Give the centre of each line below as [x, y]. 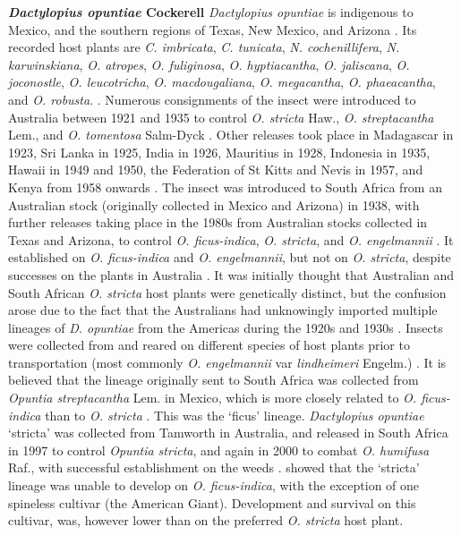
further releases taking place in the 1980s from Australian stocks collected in [218, 222]
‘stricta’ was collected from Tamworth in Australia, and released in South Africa [228, 433]
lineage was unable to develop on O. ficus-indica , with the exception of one [214, 485]
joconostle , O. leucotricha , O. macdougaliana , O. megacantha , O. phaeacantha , [222, 82]
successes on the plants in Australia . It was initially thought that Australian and [231, 274]
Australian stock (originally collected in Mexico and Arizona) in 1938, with [214, 204]
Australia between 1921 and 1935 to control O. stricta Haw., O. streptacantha [221, 117]
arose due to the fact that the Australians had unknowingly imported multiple [223, 310]
